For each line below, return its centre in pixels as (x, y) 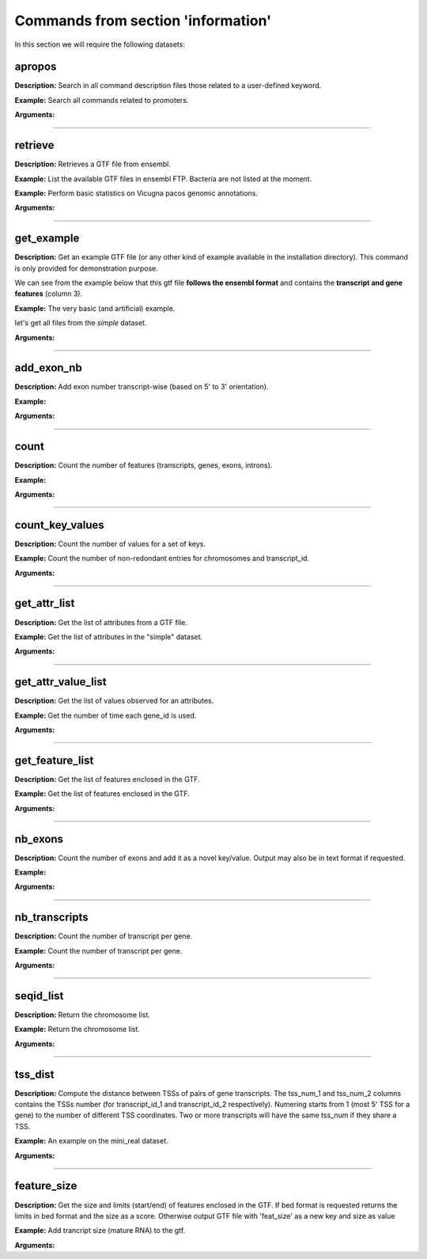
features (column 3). (49, 294)
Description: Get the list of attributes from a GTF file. (101, 622)
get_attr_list (45, 603)
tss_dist (34, 1074)
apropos (36, 67)
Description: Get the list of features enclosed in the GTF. (108, 779)
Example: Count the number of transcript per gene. (98, 950)
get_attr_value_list (60, 682)
